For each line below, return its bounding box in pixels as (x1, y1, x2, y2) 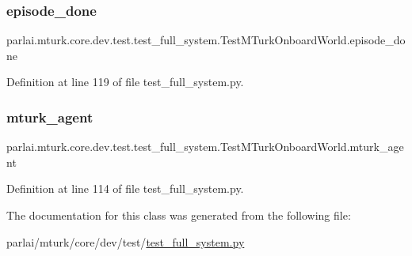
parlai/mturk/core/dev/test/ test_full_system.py (6, 233, 245, 250)
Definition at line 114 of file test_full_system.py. (6, 180, 244, 197)
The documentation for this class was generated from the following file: (6, 207, 351, 223)
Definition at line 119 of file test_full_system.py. (6, 73, 244, 90)
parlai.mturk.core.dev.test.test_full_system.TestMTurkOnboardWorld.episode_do (6, 32, 406, 48)
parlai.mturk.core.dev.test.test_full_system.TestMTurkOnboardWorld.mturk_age (6, 138, 404, 155)
